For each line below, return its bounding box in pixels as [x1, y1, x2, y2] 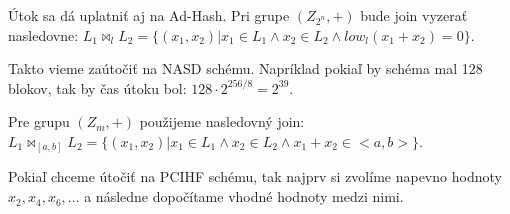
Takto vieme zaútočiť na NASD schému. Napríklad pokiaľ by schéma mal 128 [8, 58, 483, 79]
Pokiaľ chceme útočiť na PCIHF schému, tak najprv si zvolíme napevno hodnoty [8, 166, 502, 187]
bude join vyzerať [360, 5, 468, 25]
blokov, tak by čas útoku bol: [8, 77, 187, 98]
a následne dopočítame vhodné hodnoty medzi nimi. [84, 186, 404, 207]
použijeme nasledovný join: [139, 111, 305, 132]
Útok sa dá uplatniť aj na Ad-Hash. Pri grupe [8, 5, 290, 25]
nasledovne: [8, 24, 79, 45]
